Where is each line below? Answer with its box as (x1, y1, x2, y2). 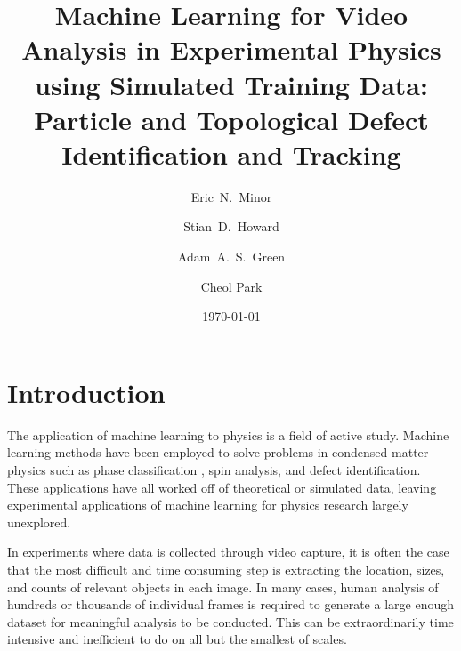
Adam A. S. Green (177, 247, 286, 266)
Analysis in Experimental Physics (21, 31, 441, 68)
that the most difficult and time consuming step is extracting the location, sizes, (7, 559, 445, 578)
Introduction (7, 374, 166, 410)
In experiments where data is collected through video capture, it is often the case (7, 542, 449, 561)
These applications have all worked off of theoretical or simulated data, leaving (7, 478, 437, 496)
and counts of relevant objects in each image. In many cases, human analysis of (7, 577, 439, 596)
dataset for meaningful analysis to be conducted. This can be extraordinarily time (7, 612, 454, 631)
